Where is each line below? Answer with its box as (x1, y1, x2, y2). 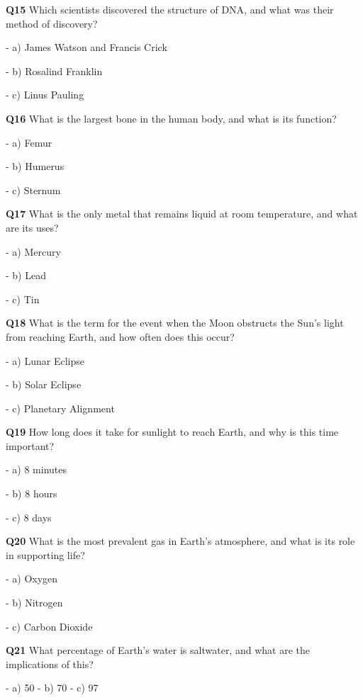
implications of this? (6, 656, 94, 671)
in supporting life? (6, 547, 85, 562)
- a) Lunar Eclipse (6, 353, 84, 368)
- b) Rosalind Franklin (6, 63, 103, 78)
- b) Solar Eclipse (6, 377, 82, 392)
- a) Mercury (6, 244, 61, 259)
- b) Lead (6, 268, 46, 283)
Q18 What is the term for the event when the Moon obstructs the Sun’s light (6, 315, 344, 330)
